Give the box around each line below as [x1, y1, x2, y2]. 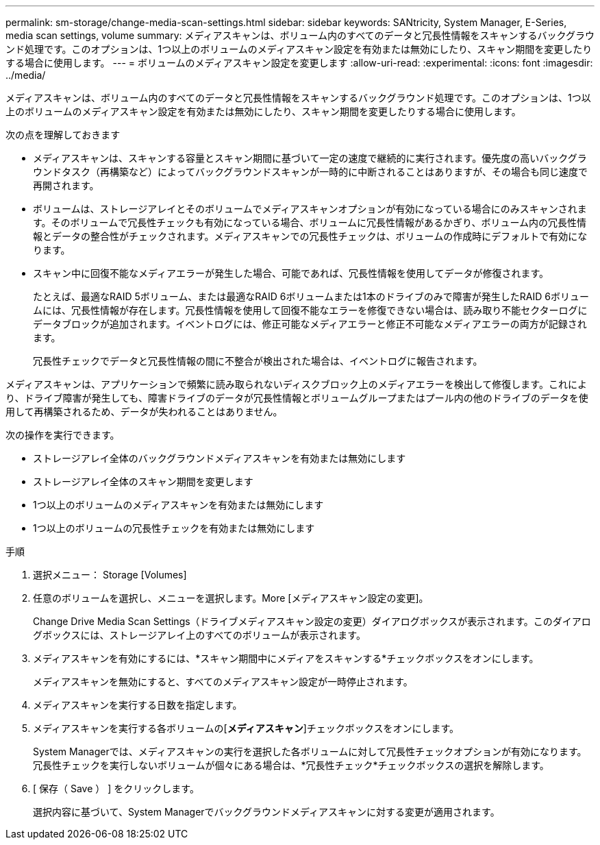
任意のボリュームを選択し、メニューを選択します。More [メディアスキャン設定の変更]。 [33, 592, 429, 604]
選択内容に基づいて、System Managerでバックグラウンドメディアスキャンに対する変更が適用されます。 [33, 806, 500, 818]
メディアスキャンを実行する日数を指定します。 [33, 699, 242, 711]
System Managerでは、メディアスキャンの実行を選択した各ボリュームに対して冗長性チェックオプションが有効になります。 [33, 746, 587, 757]
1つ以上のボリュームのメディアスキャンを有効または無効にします [33, 499, 324, 511]
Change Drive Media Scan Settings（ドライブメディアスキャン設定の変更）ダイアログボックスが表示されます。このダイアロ [33, 615, 591, 627]
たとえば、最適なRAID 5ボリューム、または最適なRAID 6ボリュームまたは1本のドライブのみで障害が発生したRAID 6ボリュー [33, 291, 589, 302]
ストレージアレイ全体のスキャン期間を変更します [33, 476, 253, 487]
